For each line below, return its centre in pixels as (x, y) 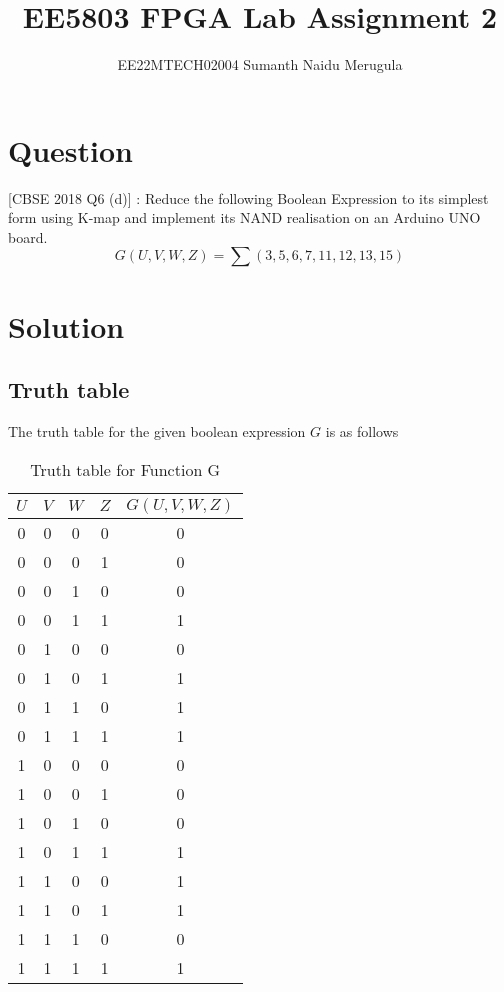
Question (70, 149)
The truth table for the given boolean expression (157, 431)
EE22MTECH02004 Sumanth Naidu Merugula (260, 64)
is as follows (362, 431)
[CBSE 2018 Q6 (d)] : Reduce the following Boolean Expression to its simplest (248, 197)
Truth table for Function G (125, 469)
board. (28, 236)
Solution (66, 325)
